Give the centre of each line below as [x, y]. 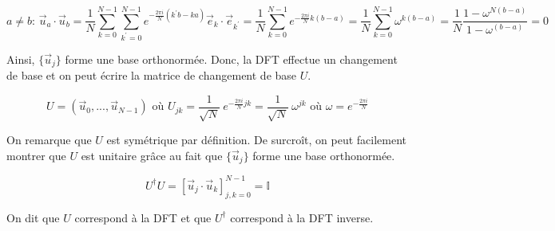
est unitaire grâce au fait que [152, 155]
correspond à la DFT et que [143, 217]
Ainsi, [21, 59]
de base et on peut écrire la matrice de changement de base [152, 75]
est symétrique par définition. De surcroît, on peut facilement [257, 140]
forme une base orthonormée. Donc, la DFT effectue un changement [231, 59]
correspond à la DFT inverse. [302, 217]
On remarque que [49, 140]
